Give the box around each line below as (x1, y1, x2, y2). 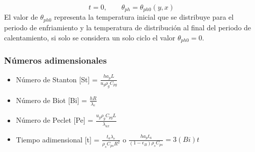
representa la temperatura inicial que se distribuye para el (54, 12, 234, 22)
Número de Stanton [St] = (16, 74, 98, 84)
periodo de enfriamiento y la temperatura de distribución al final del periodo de (4, 22, 251, 32)
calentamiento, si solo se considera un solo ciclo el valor (4, 32, 176, 42)
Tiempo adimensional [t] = (16, 134, 100, 144)
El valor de (4, 12, 38, 22)
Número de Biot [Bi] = (16, 94, 87, 105)
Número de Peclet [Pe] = (16, 115, 94, 125)
